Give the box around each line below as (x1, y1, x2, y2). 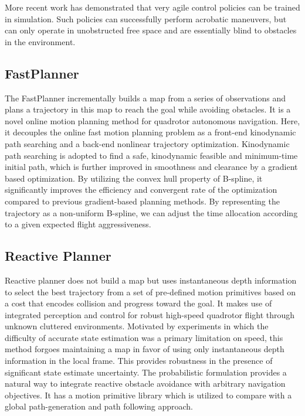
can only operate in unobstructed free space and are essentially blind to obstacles (5, 24, 297, 36)
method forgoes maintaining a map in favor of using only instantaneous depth (5, 343, 284, 355)
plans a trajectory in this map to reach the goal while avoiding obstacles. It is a (5, 103, 291, 115)
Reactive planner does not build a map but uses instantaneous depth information (5, 274, 297, 286)
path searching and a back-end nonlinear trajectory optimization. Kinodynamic (5, 137, 290, 149)
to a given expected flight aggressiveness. (5, 218, 151, 230)
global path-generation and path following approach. (5, 400, 193, 412)
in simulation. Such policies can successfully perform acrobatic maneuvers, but (5, 12, 287, 25)
